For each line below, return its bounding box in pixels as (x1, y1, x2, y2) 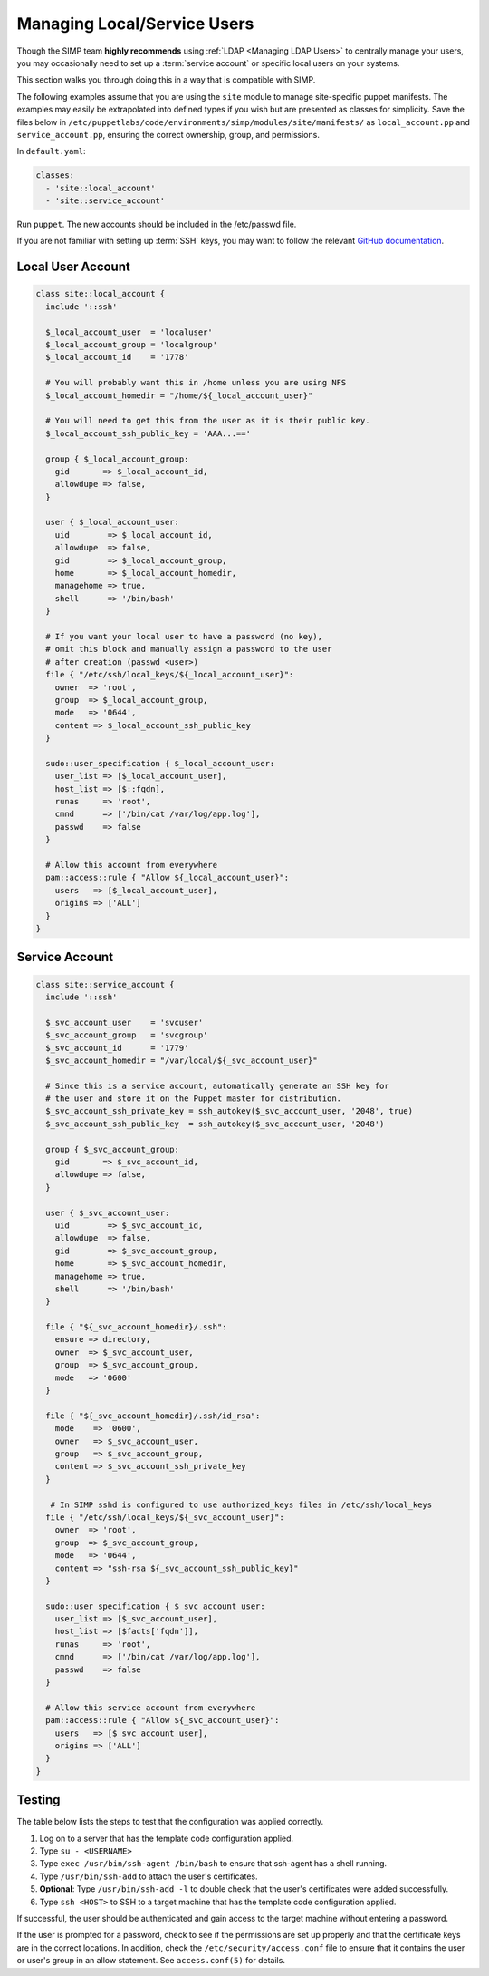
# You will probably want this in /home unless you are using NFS (45, 377, 347, 388)
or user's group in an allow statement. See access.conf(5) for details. (16, 1955, 285, 1966)
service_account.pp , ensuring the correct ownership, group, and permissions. (16, 129, 321, 140)
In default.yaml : (16, 146, 86, 157)
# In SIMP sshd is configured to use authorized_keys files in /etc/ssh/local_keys (50, 1499, 433, 1510)
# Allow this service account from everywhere (45, 1702, 256, 1713)
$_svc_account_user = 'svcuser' (45, 1017, 204, 1027)
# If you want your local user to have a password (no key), (45, 631, 323, 641)
